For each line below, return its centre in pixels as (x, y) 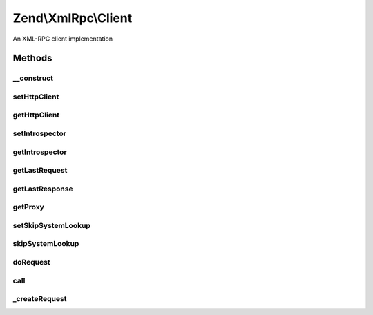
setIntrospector (40, 133)
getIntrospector (40, 152)
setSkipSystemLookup (52, 225)
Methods (32, 58)
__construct (33, 78)
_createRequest (40, 299)
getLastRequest (40, 171)
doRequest (32, 262)
